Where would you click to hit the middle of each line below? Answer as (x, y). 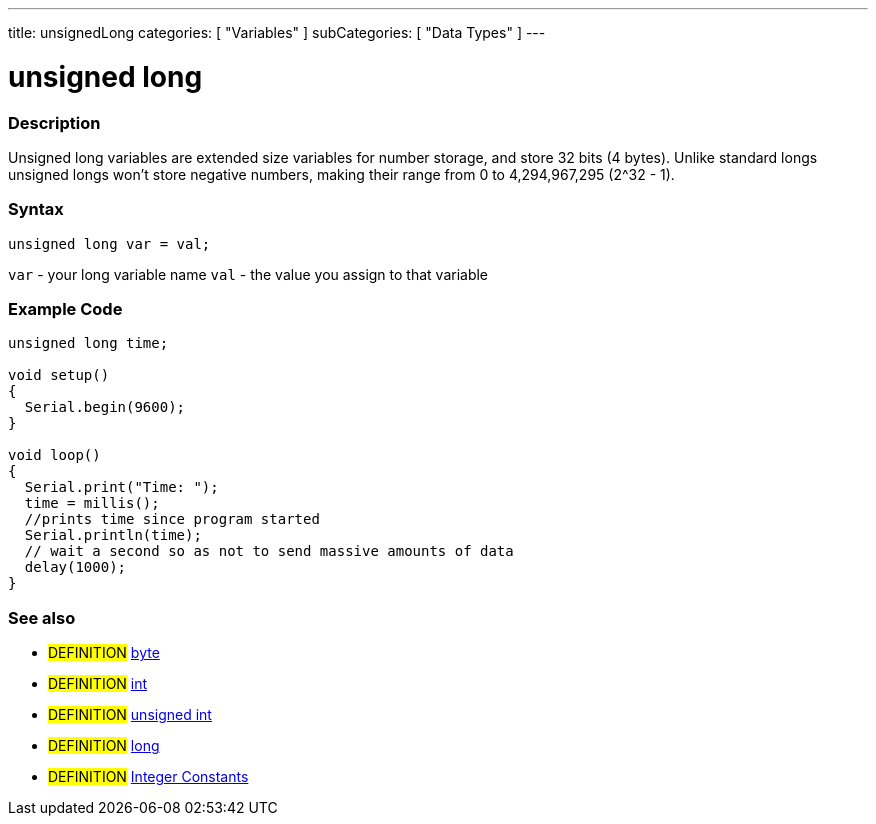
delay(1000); (75, 567)
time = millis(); (92, 503)
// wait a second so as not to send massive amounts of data (269, 551)
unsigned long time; (88, 343)
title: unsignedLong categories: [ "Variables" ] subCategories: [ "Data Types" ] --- (277, 32)
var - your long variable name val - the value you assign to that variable (248, 274)
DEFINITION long (104, 746)
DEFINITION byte (104, 653)
